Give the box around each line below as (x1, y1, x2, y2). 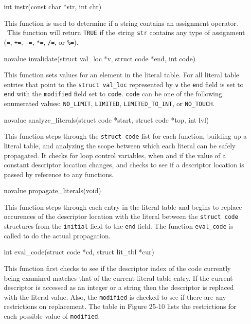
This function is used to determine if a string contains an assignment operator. (4, 18, 238, 28)
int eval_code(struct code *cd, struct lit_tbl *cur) (4, 247, 155, 257)
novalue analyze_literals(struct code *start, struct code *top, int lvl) (4, 114, 209, 125)
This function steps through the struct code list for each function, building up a (4, 131, 247, 141)
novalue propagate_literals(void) (4, 185, 101, 196)
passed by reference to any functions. (4, 169, 114, 179)
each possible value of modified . (4, 311, 100, 321)
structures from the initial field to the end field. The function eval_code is (4, 221, 233, 231)
